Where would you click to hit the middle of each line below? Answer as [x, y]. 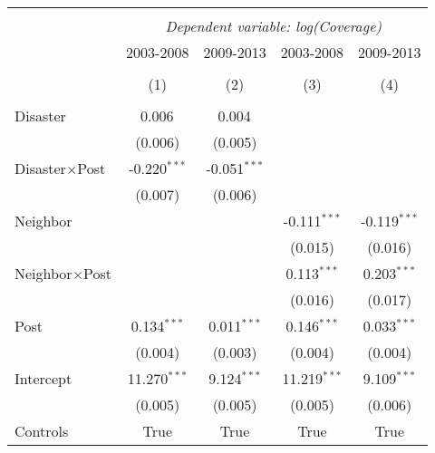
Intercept [43, 378]
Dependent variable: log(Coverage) [274, 26]
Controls [42, 431]
